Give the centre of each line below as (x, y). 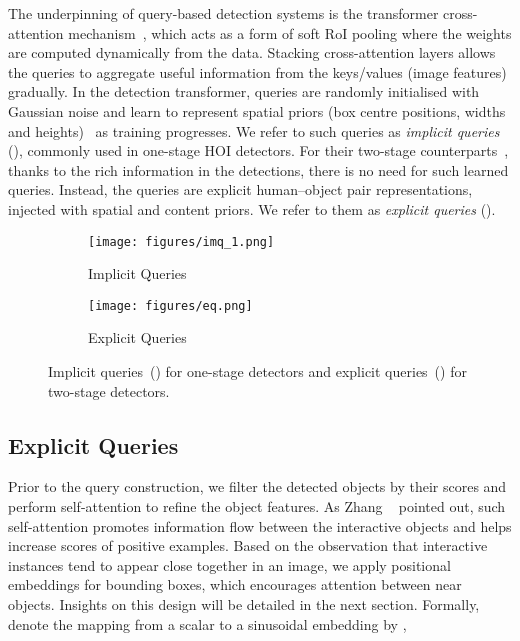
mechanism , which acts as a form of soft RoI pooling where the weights (290, 32)
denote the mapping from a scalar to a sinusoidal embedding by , (207, 623)
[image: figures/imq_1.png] (181, 241)
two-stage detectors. (109, 390)
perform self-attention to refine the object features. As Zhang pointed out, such (257, 506)
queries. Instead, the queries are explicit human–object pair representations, (240, 189)
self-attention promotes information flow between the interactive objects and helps (260, 525)
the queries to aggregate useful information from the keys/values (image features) (257, 71)
